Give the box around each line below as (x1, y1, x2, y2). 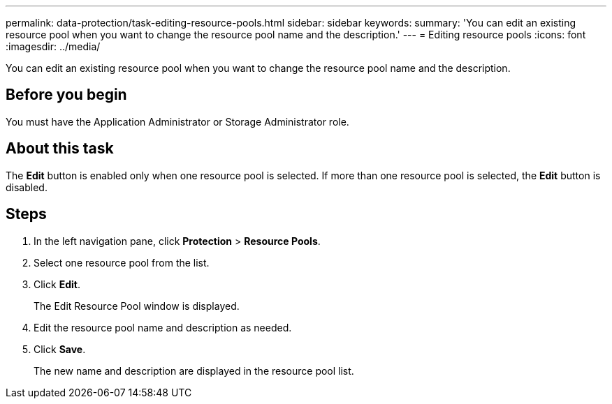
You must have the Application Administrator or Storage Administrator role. (6, 115, 349, 128)
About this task (6, 140, 114, 158)
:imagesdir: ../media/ (6, 40, 101, 52)
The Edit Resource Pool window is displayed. (34, 299, 240, 312)
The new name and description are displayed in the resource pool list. (34, 364, 354, 377)
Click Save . (34, 343, 86, 355)
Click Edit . (34, 278, 80, 290)
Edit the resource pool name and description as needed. (34, 321, 292, 334)
